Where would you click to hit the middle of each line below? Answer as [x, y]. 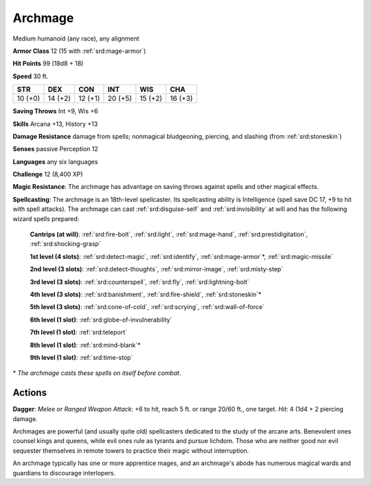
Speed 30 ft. [31, 76]
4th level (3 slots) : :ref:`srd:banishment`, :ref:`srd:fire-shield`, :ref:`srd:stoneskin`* [146, 294]
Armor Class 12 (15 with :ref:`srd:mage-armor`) [79, 51]
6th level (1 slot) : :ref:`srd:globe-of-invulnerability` [101, 319]
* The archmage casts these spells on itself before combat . [97, 373]
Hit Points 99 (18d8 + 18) [48, 64]
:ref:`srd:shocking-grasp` [65, 244]
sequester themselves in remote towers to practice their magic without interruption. [131, 451]
